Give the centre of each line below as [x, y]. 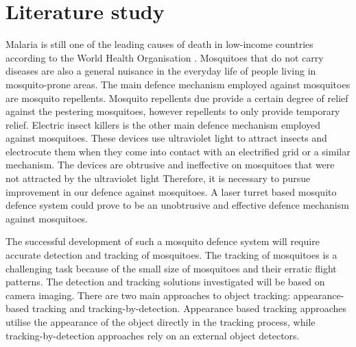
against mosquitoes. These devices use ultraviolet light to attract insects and [166, 138]
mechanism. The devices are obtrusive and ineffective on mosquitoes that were [170, 165]
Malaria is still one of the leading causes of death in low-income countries [159, 44]
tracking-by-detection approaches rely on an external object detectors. [153, 335]
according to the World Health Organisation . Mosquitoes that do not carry [165, 57]
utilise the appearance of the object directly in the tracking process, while [161, 322]
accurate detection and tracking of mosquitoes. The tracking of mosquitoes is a [171, 255]
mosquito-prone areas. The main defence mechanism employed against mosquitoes [178, 84]
